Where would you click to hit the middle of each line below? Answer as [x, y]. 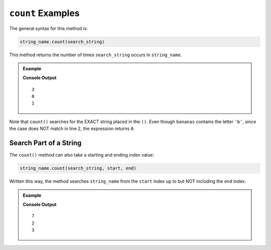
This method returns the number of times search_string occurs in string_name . [96, 55]
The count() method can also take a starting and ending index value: [82, 155]
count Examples [44, 13]
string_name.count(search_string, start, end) [78, 168]
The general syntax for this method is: [48, 28]
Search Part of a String [45, 143]
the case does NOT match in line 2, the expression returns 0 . [72, 129]
